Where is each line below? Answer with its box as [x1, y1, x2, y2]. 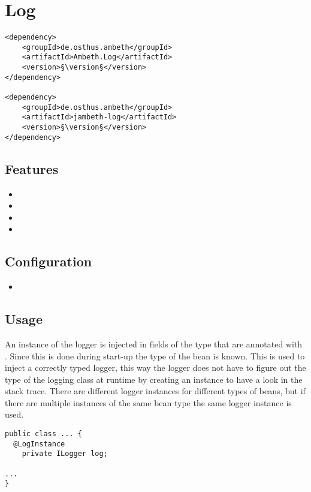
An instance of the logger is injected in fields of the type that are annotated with [5, 337, 303, 350]
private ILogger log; [22, 449, 108, 458]
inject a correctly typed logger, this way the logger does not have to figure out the [5, 361, 306, 374]
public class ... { [5, 430, 82, 439]
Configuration [5, 252, 92, 271]
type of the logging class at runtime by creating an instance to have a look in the [5, 373, 303, 385]
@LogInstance [13, 439, 65, 448]
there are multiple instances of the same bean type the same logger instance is [5, 396, 292, 409]
